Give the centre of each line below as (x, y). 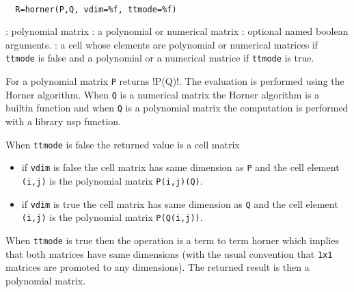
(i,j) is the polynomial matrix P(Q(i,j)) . (112, 217)
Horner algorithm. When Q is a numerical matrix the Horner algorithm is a (163, 94)
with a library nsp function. (63, 121)
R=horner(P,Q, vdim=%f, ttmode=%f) (96, 9)
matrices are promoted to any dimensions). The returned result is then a (158, 267)
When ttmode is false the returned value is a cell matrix (123, 144)
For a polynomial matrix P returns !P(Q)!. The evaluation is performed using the (175, 81)
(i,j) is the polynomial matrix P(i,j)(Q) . (112, 180)
